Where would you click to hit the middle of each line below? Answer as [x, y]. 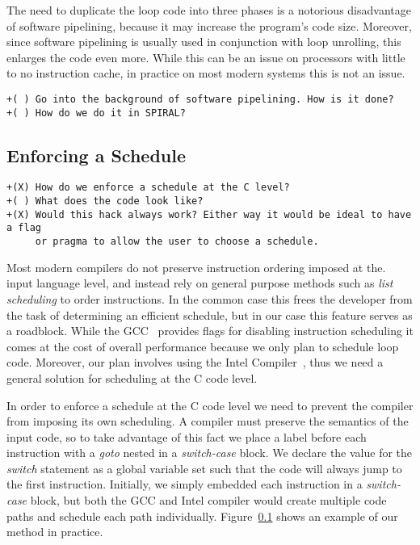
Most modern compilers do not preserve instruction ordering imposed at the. [196, 267]
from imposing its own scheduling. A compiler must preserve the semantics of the [208, 421]
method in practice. [55, 532]
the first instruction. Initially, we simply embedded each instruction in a [185, 484]
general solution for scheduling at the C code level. [132, 377]
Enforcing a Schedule [97, 155]
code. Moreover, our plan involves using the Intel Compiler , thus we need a [195, 362]
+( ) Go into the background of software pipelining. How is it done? [200, 99]
